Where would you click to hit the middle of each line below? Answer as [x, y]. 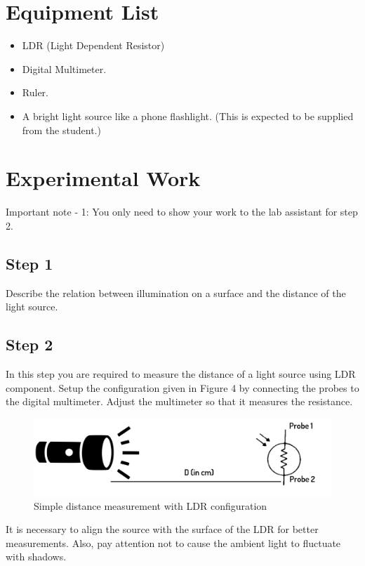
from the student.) [61, 130]
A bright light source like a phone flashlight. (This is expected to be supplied [188, 116]
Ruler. [35, 92]
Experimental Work [103, 178]
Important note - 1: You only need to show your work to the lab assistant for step [182, 212]
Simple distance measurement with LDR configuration [151, 505]
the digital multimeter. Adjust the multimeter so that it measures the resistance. [179, 401]
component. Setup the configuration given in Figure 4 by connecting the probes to [182, 387]
